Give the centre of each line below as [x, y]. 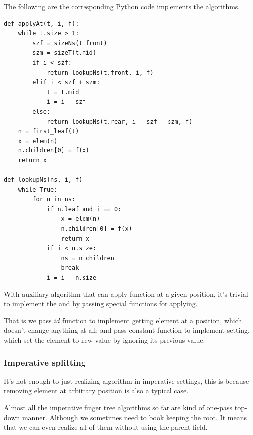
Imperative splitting [45, 362]
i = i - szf [66, 102]
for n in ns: [54, 200]
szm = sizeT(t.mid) [65, 53]
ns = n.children [87, 258]
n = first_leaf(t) [48, 131]
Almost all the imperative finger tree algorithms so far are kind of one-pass [118, 407]
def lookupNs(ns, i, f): [45, 180]
